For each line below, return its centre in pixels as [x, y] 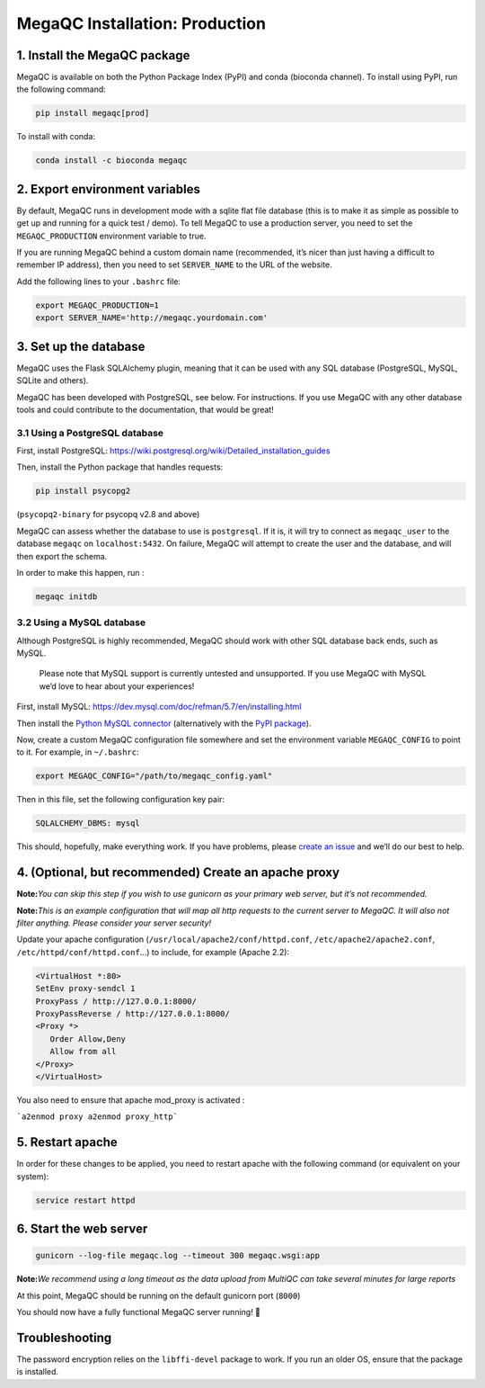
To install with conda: [56, 137]
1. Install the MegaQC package [103, 55]
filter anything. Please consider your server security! [114, 923]
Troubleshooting [64, 1337]
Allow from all [83, 1052]
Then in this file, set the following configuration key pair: [120, 800]
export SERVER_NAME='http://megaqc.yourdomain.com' [152, 318]
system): [33, 1176]
